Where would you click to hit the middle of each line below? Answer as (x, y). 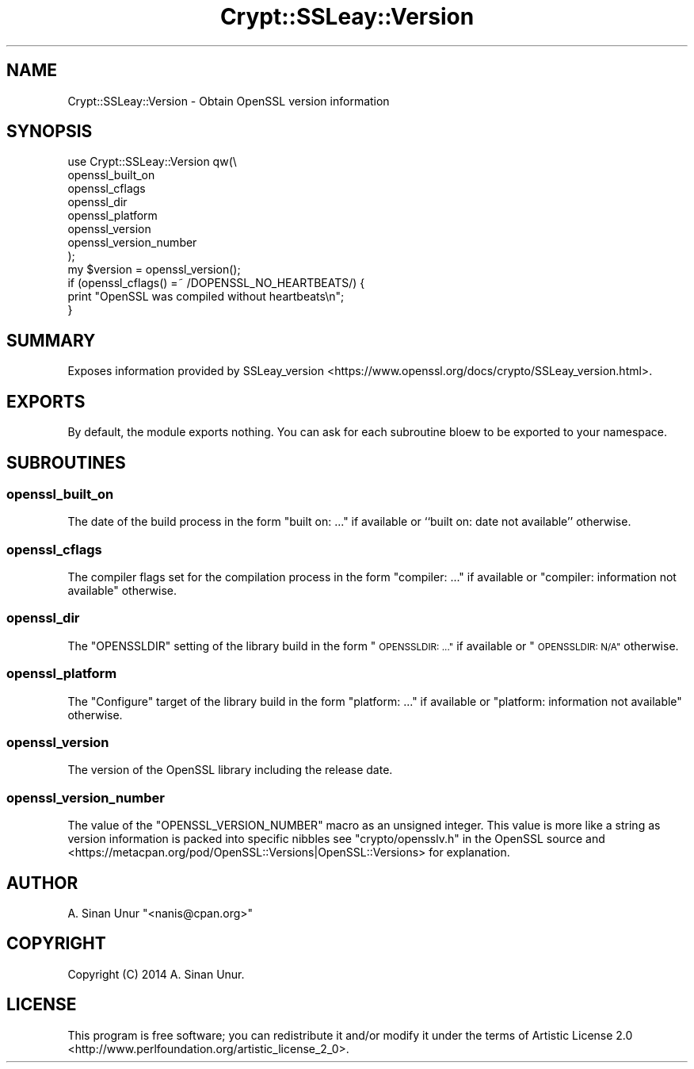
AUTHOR (42, 883)
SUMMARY (51, 340)
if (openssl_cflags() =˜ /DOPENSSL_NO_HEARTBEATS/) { (216, 283)
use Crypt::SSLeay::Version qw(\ (152, 162)
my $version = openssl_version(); (154, 270)
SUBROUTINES (66, 462)
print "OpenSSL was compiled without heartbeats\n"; (206, 297)
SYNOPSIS (50, 132)
